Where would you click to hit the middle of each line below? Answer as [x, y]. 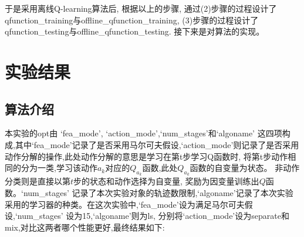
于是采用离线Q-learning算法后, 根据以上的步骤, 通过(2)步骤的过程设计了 [141, 8]
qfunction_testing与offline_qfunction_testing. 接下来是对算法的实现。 [135, 31]
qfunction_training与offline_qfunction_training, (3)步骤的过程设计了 [132, 20]
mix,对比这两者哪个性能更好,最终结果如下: [85, 227]
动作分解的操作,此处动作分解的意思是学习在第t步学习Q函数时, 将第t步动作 [146, 156]
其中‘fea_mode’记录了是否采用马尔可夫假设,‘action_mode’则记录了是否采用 [157, 144]
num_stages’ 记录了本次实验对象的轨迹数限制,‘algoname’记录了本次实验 [158, 192]
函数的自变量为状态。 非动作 [245, 168]
